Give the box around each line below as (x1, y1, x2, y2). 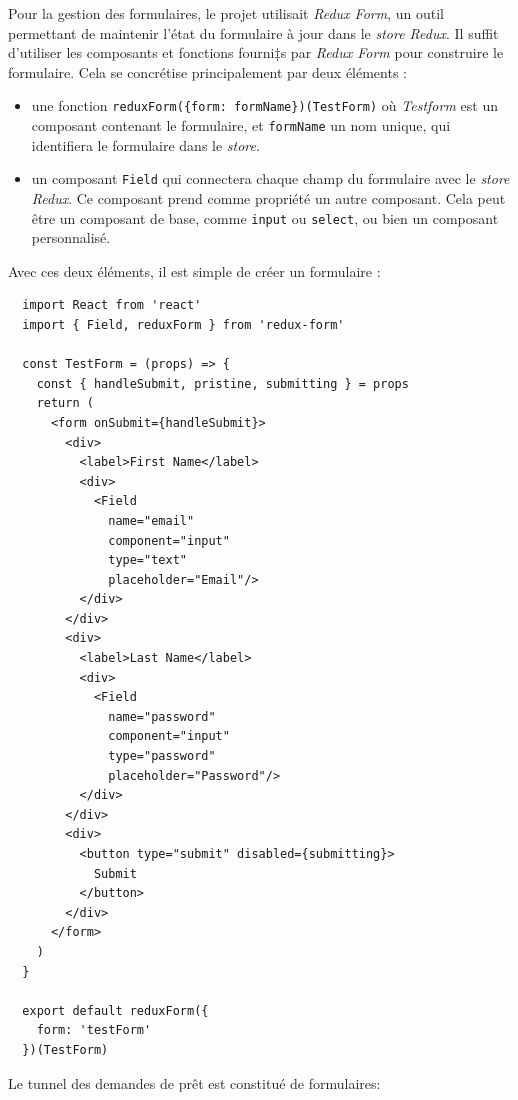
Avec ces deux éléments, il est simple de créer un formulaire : (8, 260, 381, 281)
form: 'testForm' (36, 1023, 152, 1038)
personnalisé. (31, 227, 111, 248)
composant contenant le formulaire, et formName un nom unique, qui (31, 115, 451, 136)
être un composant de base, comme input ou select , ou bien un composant (31, 207, 499, 228)
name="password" (108, 709, 216, 724)
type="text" (108, 553, 187, 568)
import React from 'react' (22, 298, 202, 313)
